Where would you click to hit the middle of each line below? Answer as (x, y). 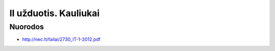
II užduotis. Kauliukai (54, 13)
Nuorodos (27, 27)
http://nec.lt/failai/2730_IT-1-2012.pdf (61, 39)
